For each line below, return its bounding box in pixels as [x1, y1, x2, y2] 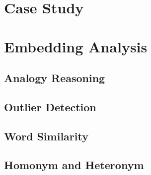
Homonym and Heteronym [4, 157, 144, 173]
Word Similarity [4, 128, 88, 143]
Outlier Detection [4, 99, 96, 114]
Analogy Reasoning [4, 70, 105, 86]
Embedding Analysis [4, 36, 148, 56]
